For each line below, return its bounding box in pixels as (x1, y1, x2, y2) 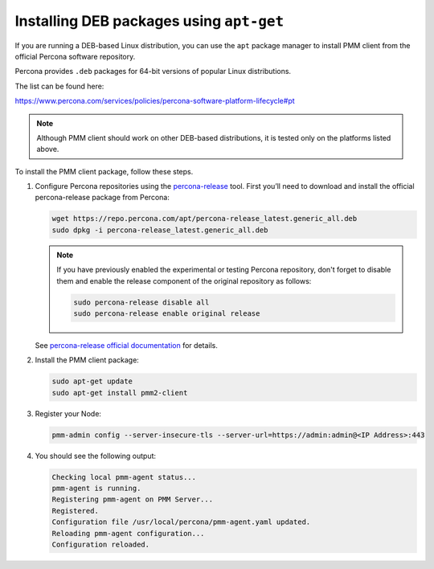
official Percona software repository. (14, 51, 136, 61)
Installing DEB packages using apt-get (14, 12, 285, 30)
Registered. (51, 506, 100, 515)
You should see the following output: (35, 451, 157, 461)
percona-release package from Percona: (35, 193, 170, 203)
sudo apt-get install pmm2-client (51, 388, 188, 397)
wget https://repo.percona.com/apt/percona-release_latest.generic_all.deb (51, 214, 358, 223)
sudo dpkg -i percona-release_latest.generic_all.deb (51, 225, 268, 235)
